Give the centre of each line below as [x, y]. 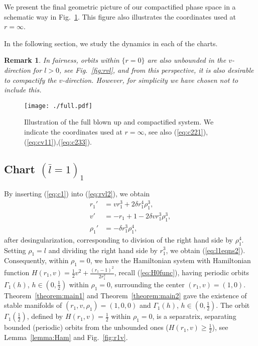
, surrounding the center [148, 284]
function [17, 272]
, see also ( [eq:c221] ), [176, 132]
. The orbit [233, 305]
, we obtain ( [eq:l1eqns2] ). [206, 250]
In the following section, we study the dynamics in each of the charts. [111, 43]
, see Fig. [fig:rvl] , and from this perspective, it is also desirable [157, 70]
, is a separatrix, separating [194, 316]
